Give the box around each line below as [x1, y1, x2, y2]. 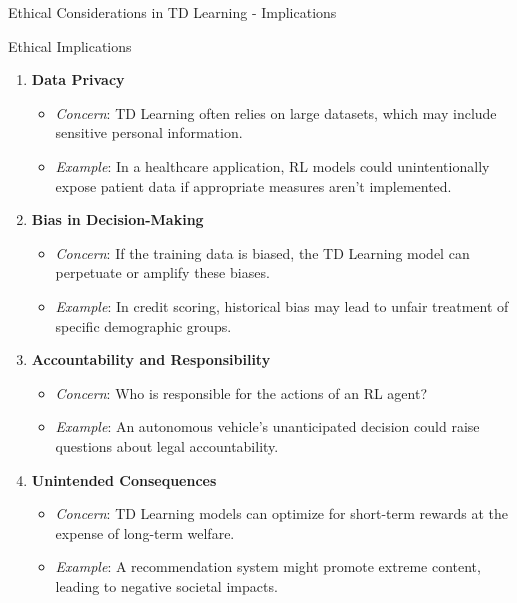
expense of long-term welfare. [55, 522, 235, 543]
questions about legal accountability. [55, 435, 279, 456]
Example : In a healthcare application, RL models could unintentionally [55, 155, 490, 176]
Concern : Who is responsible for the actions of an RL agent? [55, 382, 428, 403]
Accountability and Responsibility [31, 349, 271, 370]
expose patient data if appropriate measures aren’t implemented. [55, 175, 452, 196]
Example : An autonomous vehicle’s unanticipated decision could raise [55, 416, 480, 437]
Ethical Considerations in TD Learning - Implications [8, 2, 337, 22]
